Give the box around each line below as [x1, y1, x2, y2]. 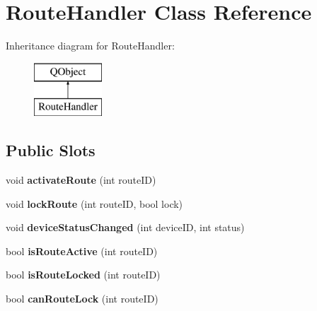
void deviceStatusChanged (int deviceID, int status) [6, 220, 245, 235]
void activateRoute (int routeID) [6, 172, 156, 187]
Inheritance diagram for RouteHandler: [6, 38, 175, 53]
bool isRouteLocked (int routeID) [6, 267, 161, 282]
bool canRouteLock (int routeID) [6, 291, 158, 306]
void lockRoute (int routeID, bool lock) [6, 196, 183, 211]
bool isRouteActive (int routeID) [6, 243, 158, 258]
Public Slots [6, 139, 96, 161]
